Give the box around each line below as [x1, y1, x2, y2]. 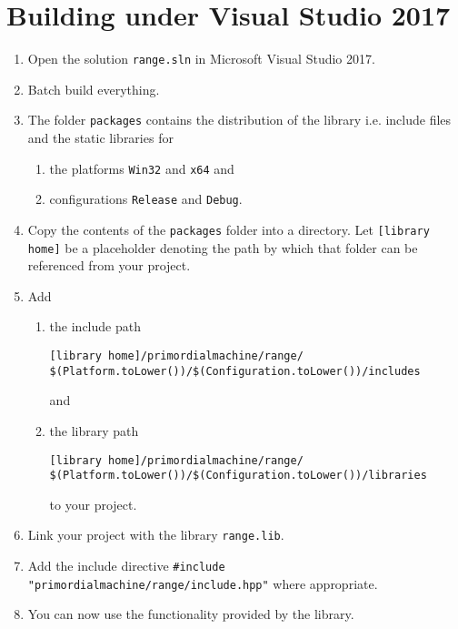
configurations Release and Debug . [49, 189, 243, 208]
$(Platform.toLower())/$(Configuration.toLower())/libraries [49, 469, 427, 482]
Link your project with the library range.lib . [27, 525, 284, 544]
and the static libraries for [27, 128, 174, 147]
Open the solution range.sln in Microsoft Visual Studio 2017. [27, 49, 375, 68]
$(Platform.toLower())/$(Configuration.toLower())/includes [49, 364, 421, 378]
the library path [49, 421, 139, 440]
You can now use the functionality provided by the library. [27, 604, 354, 624]
